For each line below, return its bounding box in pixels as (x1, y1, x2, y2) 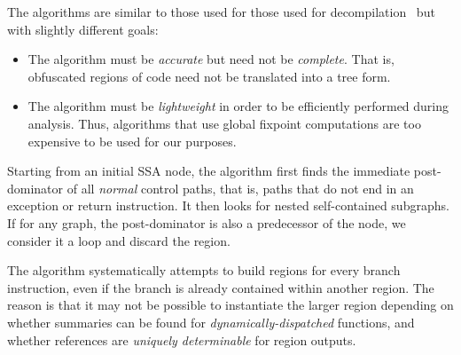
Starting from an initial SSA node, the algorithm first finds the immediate (7, 162, 410, 180)
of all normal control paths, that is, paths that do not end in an (66, 178, 414, 197)
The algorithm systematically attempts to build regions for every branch (7, 261, 401, 280)
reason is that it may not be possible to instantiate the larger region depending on (7, 296, 454, 314)
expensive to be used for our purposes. (27, 131, 237, 150)
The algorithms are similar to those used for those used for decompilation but (7, 3, 435, 20)
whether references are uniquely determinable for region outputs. (7, 330, 356, 349)
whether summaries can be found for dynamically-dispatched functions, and (7, 312, 415, 331)
